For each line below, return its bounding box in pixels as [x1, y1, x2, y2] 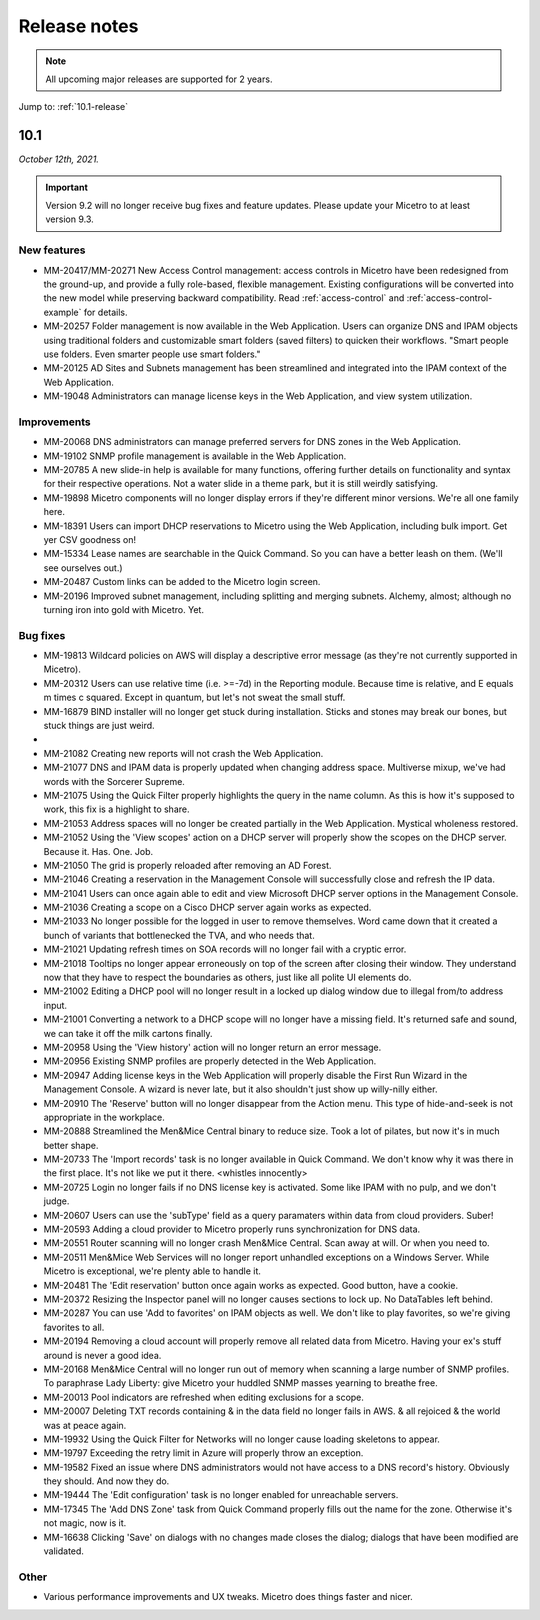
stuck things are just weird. [43, 719, 155, 731]
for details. [83, 306, 129, 318]
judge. [43, 1195, 70, 1207]
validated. [43, 1545, 85, 1557]
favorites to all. [43, 1321, 105, 1333]
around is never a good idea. [43, 1349, 162, 1361]
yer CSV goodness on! [43, 533, 137, 545]
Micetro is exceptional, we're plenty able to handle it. [43, 1265, 262, 1277]
